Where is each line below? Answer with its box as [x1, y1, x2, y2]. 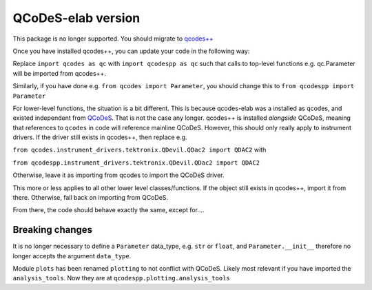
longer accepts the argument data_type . [12, 251, 132, 260]
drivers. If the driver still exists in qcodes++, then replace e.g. [12, 133, 187, 141]
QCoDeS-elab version [12, 10, 141, 25]
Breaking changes [12, 224, 93, 236]
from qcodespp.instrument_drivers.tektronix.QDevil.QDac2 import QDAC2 [12, 158, 260, 167]
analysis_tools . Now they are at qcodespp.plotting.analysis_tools [12, 274, 230, 282]
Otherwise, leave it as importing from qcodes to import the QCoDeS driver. [12, 171, 225, 179]
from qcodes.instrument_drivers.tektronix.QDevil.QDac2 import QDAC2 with [12, 145, 267, 154]
